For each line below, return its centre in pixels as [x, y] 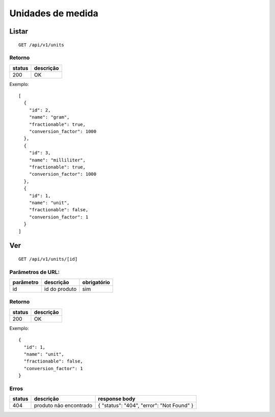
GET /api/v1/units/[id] [48, 259]
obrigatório [96, 283]
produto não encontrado [63, 406]
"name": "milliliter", [57, 160]
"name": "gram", [49, 117]
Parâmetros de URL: [35, 272]
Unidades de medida [54, 13]
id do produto [60, 289]
